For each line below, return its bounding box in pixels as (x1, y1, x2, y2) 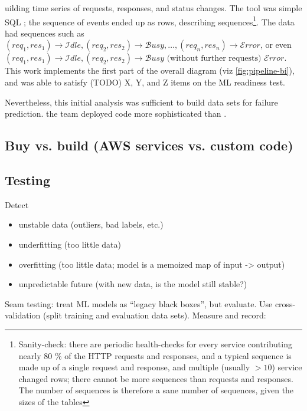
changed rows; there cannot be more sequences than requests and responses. (18, 372, 293, 384)
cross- (275, 297, 296, 310)
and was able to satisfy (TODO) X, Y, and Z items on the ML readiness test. (5, 76, 285, 88)
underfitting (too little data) (18, 238, 121, 250)
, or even (260, 38, 292, 51)
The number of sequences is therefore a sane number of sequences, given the (18, 384, 294, 396)
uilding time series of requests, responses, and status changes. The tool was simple (5, 2, 302, 14)
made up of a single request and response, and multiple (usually (18, 361, 250, 373)
